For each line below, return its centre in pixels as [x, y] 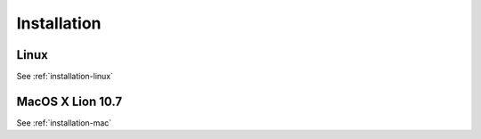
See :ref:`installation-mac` [64, 123]
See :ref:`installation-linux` [65, 77]
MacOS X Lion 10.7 [69, 101]
